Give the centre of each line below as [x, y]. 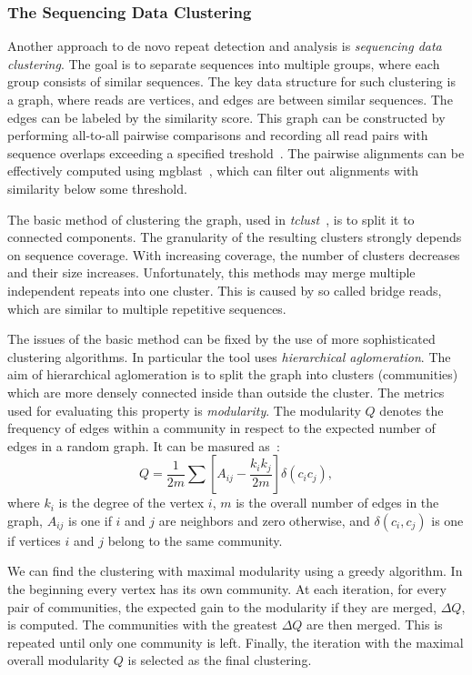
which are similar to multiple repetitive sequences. [147, 308]
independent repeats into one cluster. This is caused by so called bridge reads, [225, 290]
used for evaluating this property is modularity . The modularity [184, 410]
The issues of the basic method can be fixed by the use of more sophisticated [221, 339]
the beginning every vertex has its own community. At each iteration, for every [227, 589]
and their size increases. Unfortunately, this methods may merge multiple [211, 272]
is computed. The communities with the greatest [142, 625]
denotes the [412, 410]
